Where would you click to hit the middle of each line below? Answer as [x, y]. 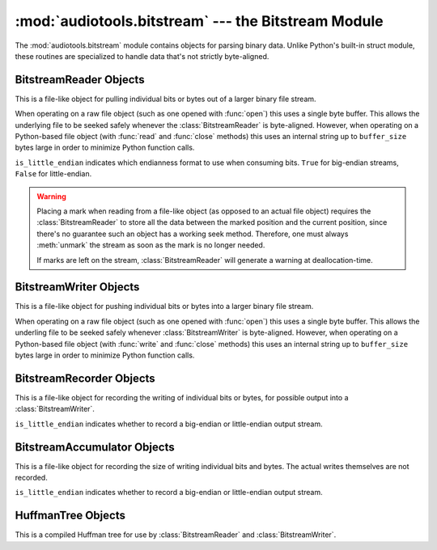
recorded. [31, 477]
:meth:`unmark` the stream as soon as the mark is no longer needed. [151, 245]
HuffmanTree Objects [70, 516]
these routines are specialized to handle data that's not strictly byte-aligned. [142, 56]
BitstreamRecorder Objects [85, 378]
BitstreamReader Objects [80, 80]
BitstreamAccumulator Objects [95, 447]
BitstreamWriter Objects [77, 287]
